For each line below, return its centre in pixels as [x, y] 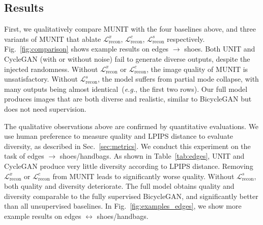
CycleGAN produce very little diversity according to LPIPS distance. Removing [129, 166]
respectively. [186, 39]
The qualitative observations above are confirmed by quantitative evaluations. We [131, 126]
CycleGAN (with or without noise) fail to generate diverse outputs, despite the [127, 58]
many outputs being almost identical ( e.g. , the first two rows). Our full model [126, 89]
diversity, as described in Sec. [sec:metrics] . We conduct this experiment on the [127, 146]
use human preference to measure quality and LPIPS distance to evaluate [119, 136]
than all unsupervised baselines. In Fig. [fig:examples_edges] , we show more [123, 206]
